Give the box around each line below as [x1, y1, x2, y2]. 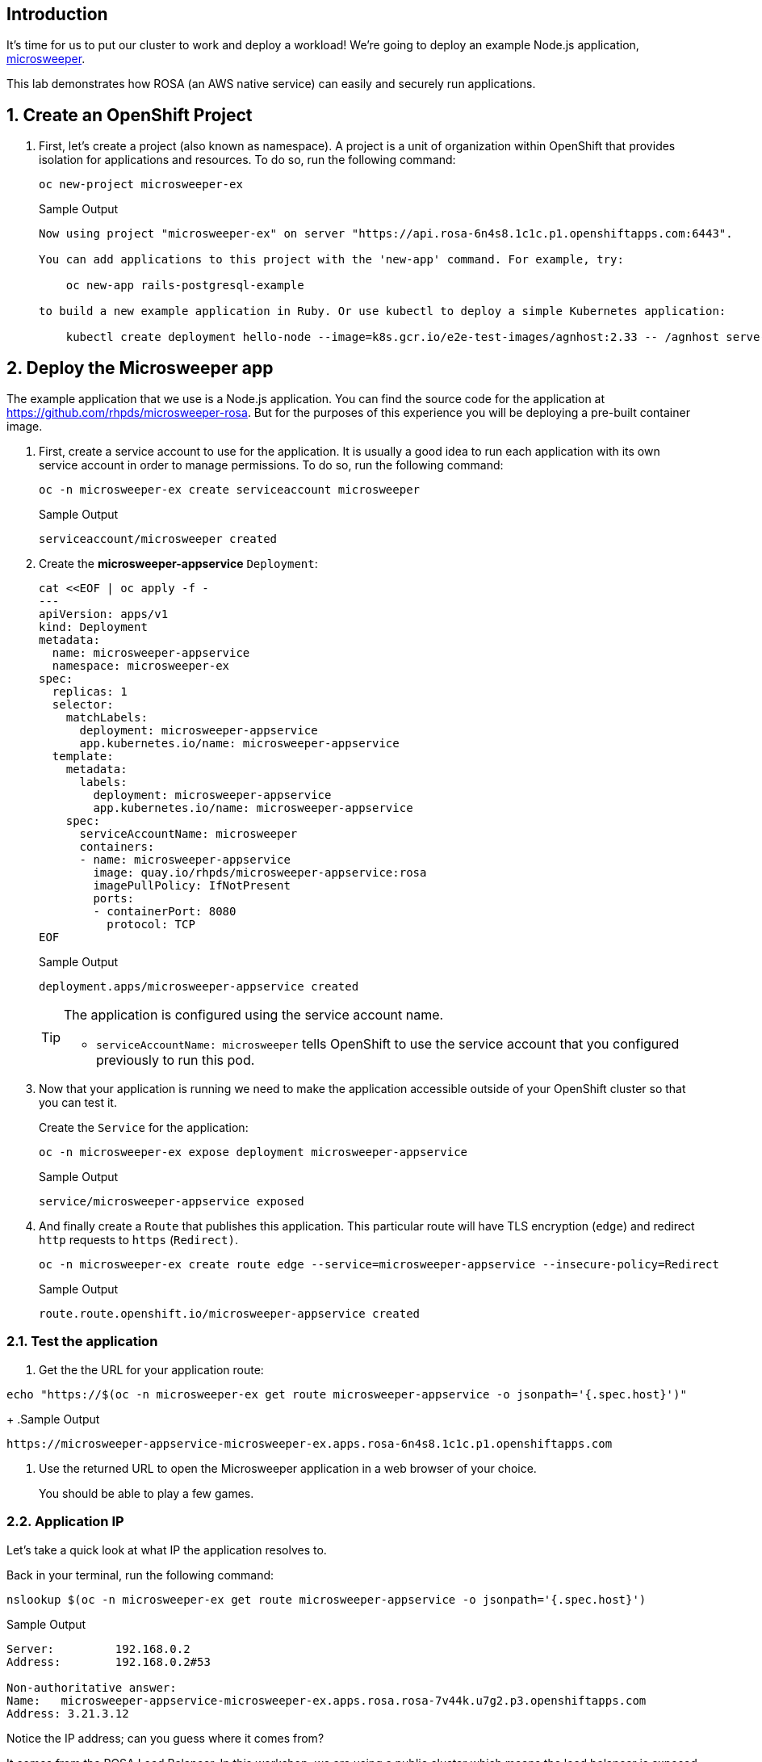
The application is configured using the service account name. [64, 1007, 444, 1024]
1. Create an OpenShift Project [6, 104, 253, 125]
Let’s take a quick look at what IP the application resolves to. [6, 1542, 327, 1557]
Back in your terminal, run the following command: [6, 1567, 274, 1582]
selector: [52, 698, 114, 712]
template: [52, 750, 114, 763]
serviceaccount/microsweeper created [39, 532, 278, 546]
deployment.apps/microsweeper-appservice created [39, 980, 359, 994]
